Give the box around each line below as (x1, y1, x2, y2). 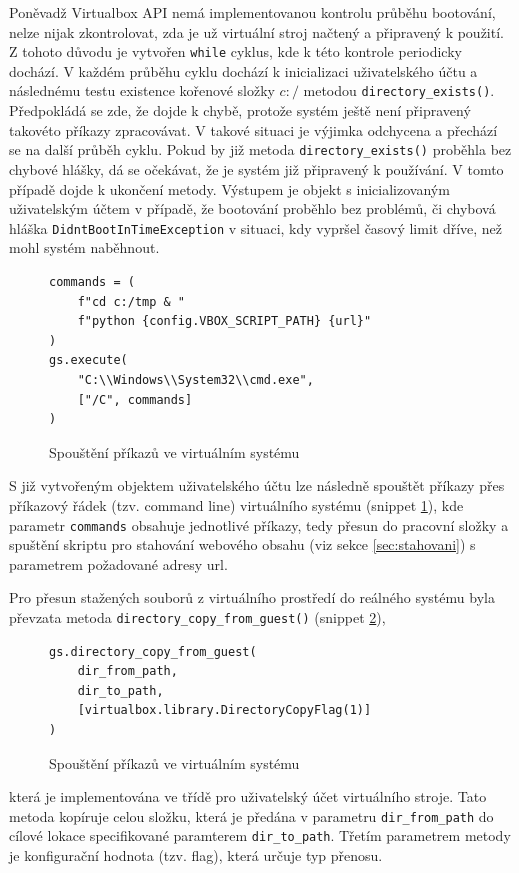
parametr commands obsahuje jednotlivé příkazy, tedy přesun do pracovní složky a (9, 514, 509, 535)
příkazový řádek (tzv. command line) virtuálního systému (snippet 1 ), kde (9, 494, 464, 515)
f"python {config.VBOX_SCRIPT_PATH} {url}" (77, 314, 372, 329)
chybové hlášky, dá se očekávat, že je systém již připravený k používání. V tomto (9, 158, 504, 179)
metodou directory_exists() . (303, 80, 495, 101)
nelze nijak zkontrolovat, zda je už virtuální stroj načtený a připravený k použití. (9, 21, 504, 42)
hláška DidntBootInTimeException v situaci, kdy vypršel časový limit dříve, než (9, 217, 503, 238)
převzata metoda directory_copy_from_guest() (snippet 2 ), (9, 606, 386, 627)
